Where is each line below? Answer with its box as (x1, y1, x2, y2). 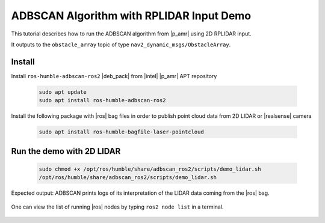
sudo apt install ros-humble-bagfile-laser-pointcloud (39, 129, 204, 135)
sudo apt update (39, 88, 87, 96)
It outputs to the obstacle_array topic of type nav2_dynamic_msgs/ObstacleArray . (11, 41, 231, 48)
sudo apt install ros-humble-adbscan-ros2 (39, 97, 166, 104)
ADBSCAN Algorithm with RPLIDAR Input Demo (11, 9, 252, 22)
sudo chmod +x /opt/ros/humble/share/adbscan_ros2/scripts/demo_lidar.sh (39, 165, 261, 173)
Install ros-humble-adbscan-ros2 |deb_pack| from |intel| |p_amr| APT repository (11, 72, 217, 79)
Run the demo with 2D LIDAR (11, 146, 121, 156)
